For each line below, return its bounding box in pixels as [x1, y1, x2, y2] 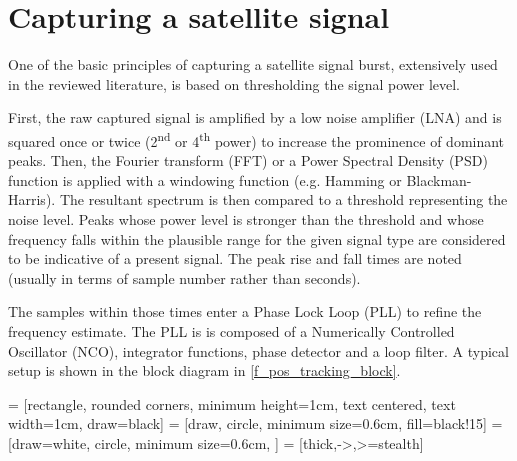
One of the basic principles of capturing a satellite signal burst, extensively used [8, 54, 498, 75]
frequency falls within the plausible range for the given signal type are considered [8, 228, 506, 249]
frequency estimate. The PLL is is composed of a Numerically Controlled [8, 320, 455, 341]
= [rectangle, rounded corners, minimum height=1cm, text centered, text [8, 393, 456, 414]
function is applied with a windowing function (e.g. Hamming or [8, 169, 402, 190]
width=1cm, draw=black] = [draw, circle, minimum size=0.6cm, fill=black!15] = [8, 413, 503, 434]
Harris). [8, 189, 56, 210]
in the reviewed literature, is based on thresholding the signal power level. [8, 73, 461, 94]
